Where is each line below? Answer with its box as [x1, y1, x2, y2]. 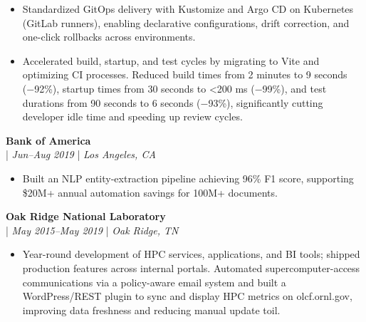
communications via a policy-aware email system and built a [22, 274, 286, 289]
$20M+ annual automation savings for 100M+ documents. [22, 185, 278, 199]
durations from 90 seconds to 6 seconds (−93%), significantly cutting [22, 95, 323, 110]
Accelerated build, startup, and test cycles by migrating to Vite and [22, 53, 320, 68]
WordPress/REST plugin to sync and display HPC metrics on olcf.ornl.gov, [22, 289, 352, 303]
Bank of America [6, 133, 91, 147]
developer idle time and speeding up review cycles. [22, 109, 243, 124]
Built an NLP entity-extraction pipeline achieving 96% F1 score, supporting [22, 170, 354, 185]
